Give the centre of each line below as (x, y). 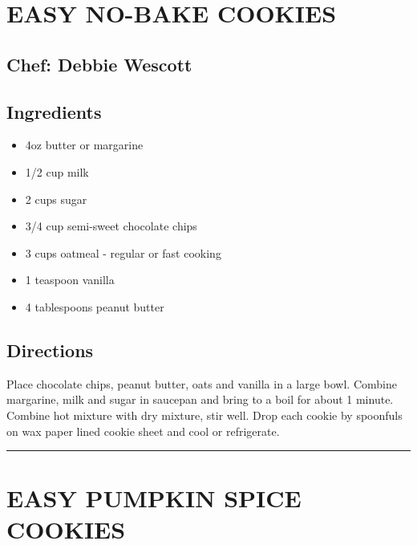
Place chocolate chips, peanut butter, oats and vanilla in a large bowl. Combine (202, 383)
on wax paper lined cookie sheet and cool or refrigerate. (143, 431)
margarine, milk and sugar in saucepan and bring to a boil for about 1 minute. (200, 399)
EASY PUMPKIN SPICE (154, 498)
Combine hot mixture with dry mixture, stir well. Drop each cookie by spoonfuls (204, 415)
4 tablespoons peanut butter (95, 306)
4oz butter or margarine (84, 145)
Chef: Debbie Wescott (99, 64)
